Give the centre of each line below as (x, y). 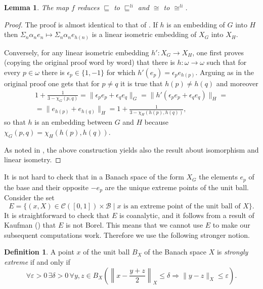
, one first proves (218, 52)
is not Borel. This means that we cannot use (134, 225)
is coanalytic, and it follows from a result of (187, 215)
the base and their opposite (47, 187)
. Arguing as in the (225, 72)
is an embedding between (73, 122)
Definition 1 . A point (39, 252)
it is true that (142, 83)
